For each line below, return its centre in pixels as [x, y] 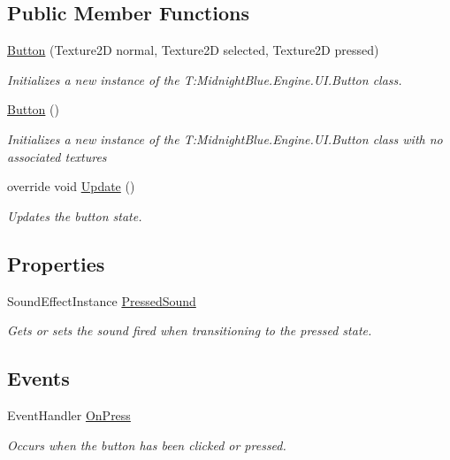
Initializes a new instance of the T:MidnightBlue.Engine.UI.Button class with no [225, 138]
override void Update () [71, 186]
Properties [56, 263]
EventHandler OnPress [69, 414]
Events [38, 378]
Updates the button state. [75, 215]
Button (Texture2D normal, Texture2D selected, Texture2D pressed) [193, 50]
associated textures [57, 156]
